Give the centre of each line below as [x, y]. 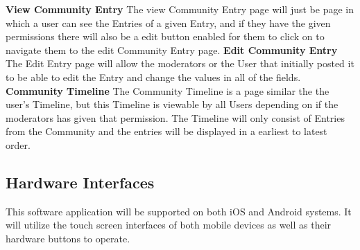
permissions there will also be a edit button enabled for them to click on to [165, 36]
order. [18, 144]
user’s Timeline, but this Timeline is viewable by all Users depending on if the [172, 104]
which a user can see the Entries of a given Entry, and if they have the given [168, 23]
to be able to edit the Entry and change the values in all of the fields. [153, 77]
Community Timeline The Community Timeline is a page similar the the [168, 90]
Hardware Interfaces [80, 182]
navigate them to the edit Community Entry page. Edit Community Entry [172, 50]
